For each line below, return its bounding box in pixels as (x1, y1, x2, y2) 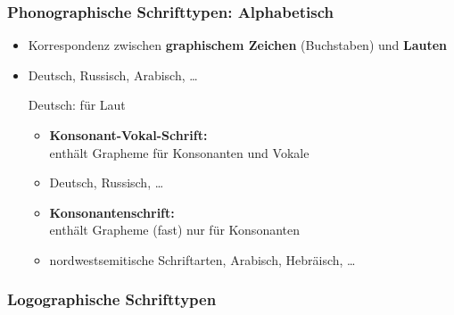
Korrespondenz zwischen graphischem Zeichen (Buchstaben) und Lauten (28, 36, 448, 54)
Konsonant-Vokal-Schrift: (49, 126, 208, 144)
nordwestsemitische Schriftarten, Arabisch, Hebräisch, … (49, 250, 356, 269)
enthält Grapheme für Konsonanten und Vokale (49, 143, 310, 162)
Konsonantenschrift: (49, 203, 175, 221)
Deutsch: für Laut (28, 95, 126, 114)
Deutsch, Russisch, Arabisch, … (28, 65, 198, 84)
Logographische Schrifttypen (7, 288, 217, 311)
